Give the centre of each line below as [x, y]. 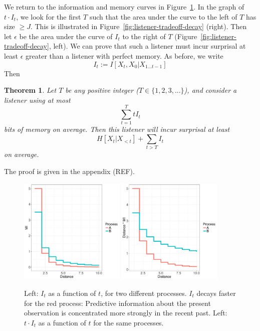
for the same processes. [128, 322]
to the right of [144, 36]
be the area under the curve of [66, 36]
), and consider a [210, 90]
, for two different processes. [144, 293]
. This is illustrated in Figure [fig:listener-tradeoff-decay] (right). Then [139, 26]
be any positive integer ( [102, 90]
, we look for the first [49, 16]
